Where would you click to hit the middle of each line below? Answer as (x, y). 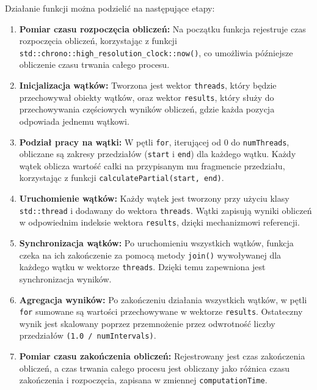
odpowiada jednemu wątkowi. (74, 121)
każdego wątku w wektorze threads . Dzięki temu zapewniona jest (142, 267)
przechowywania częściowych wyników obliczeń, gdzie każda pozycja (147, 109)
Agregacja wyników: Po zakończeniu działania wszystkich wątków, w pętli (163, 299)
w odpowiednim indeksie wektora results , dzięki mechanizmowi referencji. (159, 222)
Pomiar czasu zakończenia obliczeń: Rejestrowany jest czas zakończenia (162, 356)
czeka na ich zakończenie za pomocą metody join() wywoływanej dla (150, 255)
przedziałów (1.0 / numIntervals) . (88, 335)
